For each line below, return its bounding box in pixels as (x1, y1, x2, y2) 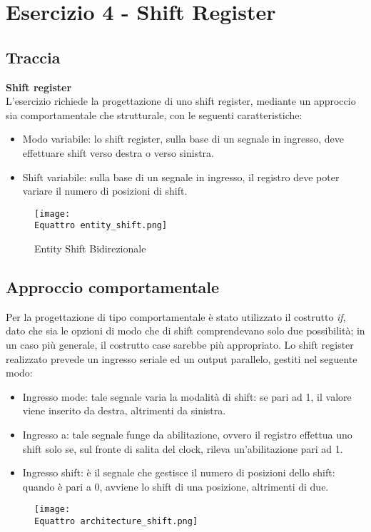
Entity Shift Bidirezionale (34, 241, 146, 256)
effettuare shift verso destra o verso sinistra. (22, 145, 214, 160)
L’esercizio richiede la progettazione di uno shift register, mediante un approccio (6, 93, 356, 108)
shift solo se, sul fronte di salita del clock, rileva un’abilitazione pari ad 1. (22, 441, 343, 456)
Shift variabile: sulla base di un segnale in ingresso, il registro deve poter (22, 169, 340, 184)
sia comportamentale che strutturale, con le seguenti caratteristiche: (6, 107, 303, 122)
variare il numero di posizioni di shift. (22, 183, 188, 198)
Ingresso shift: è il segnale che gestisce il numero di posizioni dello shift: (22, 465, 335, 480)
